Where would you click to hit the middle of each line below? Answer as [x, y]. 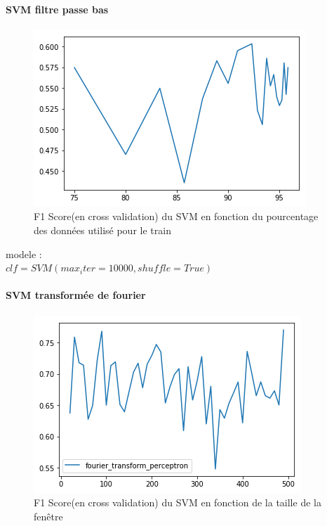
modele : [24, 254]
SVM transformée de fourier [76, 295]
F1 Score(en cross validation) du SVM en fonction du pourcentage [176, 216]
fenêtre [48, 516]
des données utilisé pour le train [102, 230]
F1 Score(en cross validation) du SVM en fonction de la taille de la [178, 502]
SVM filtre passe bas [57, 9]
